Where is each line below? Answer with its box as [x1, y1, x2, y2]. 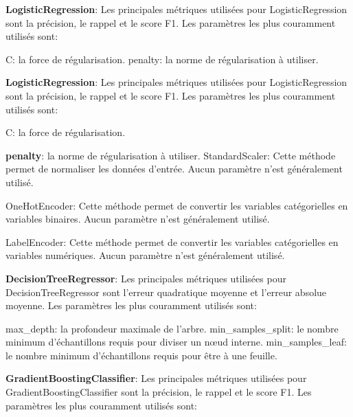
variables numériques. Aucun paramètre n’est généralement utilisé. [5, 248, 285, 262]
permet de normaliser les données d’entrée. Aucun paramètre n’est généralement [5, 161, 343, 176]
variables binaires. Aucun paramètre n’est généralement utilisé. [5, 212, 270, 226]
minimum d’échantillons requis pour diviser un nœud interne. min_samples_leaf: [5, 335, 347, 349]
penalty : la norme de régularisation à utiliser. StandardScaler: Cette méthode [5, 148, 336, 162]
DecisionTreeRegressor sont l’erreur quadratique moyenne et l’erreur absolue [5, 284, 327, 299]
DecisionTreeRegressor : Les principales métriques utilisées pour [5, 271, 286, 285]
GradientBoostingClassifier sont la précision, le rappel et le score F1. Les [5, 385, 312, 399]
